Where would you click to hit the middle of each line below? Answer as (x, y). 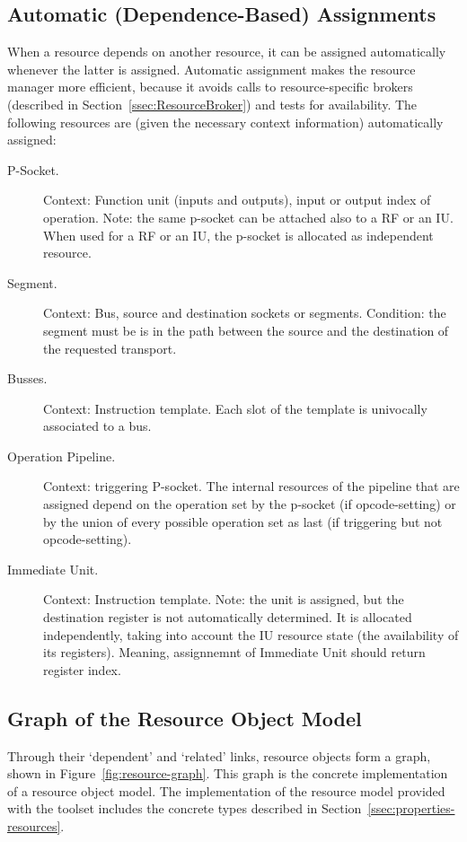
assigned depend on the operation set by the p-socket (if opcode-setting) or (250, 504)
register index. (82, 669)
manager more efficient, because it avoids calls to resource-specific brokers (210, 87)
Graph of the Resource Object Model (185, 718)
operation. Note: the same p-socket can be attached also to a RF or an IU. (248, 217)
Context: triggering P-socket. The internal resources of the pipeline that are (251, 486)
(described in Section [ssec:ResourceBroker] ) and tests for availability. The (212, 104)
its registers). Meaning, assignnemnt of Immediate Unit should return (234, 652)
